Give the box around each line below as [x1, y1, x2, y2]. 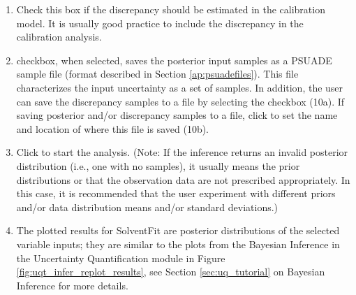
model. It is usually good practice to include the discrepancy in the [16, 15, 304, 30]
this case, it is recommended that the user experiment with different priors [16, 186, 336, 201]
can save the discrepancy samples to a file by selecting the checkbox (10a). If [16, 94, 345, 108]
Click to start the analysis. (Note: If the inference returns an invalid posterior [16, 145, 348, 159]
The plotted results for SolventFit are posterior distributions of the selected [16, 223, 340, 238]
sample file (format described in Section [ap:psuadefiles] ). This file [16, 66, 299, 81]
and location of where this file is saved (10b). [16, 121, 209, 136]
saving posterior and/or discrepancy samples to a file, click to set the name [16, 108, 338, 122]
